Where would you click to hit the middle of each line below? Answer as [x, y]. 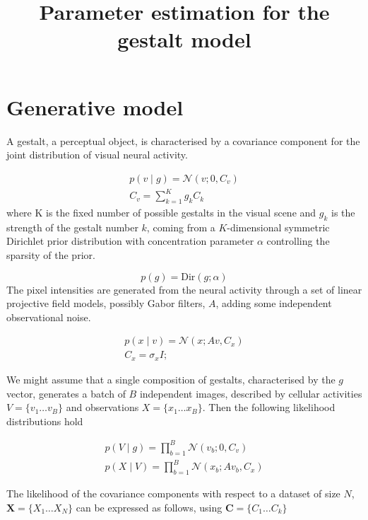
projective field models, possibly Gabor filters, [106, 303]
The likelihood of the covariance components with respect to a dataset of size [173, 493]
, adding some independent [274, 303]
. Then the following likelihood [269, 407]
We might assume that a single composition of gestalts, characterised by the [171, 379]
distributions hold [45, 421]
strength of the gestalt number [72, 227]
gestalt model [184, 39]
